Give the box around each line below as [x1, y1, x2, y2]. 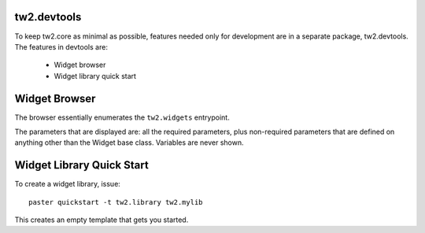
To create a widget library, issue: [14, 179, 121, 189]
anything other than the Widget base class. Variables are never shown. [14, 138, 244, 147]
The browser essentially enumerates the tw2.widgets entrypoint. [14, 113, 230, 122]
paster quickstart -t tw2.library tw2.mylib [28, 198, 204, 206]
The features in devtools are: [14, 42, 108, 51]
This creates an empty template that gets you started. [14, 215, 189, 224]
